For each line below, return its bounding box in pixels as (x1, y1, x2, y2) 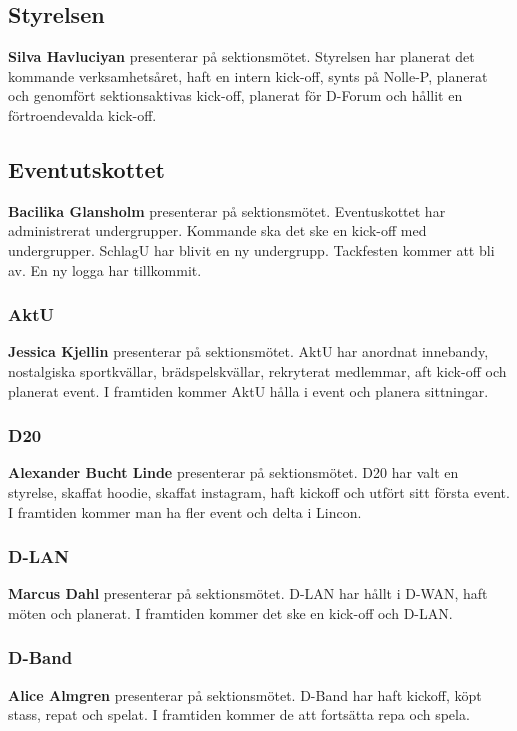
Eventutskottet (8, 153, 165, 184)
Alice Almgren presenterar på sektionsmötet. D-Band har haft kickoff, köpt (8, 684, 482, 705)
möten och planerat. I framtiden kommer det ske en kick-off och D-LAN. (8, 602, 453, 623)
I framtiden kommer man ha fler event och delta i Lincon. (8, 501, 362, 522)
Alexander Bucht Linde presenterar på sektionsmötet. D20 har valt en (8, 462, 459, 483)
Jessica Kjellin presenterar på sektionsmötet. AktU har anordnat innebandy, (8, 341, 489, 362)
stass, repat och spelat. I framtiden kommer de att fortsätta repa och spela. (8, 704, 470, 725)
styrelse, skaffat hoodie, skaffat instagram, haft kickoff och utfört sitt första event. (8, 481, 510, 502)
